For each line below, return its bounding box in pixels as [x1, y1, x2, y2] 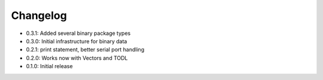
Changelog [11, 9, 67, 22]
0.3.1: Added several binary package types [26, 30, 131, 37]
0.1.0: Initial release [26, 63, 73, 70]
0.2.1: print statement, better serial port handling [26, 46, 145, 53]
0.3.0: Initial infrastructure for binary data [26, 37, 127, 44]
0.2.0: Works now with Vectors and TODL [26, 54, 128, 62]
